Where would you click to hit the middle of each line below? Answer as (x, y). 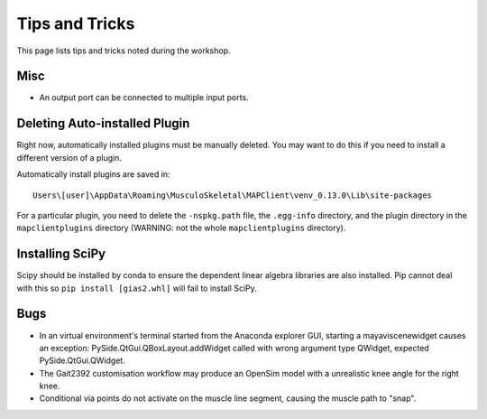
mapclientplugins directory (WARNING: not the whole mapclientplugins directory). (181, 228)
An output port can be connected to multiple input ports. (144, 98)
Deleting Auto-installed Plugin (103, 123)
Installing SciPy (61, 254)
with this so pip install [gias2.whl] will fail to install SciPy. (137, 288)
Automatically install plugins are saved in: (93, 174)
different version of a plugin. (69, 157)
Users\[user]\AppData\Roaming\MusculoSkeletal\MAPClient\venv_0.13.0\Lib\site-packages (233, 195)
